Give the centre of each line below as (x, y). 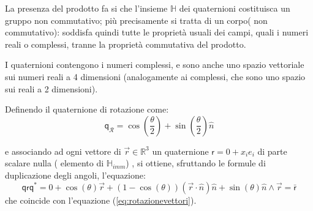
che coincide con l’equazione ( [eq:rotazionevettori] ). (101, 200)
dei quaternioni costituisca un (235, 8)
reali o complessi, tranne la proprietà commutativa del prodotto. (126, 44)
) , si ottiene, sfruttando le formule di (196, 163)
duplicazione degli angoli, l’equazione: (75, 175)
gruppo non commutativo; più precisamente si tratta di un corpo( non (136, 20)
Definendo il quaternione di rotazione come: (87, 109)
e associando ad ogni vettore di (63, 151)
